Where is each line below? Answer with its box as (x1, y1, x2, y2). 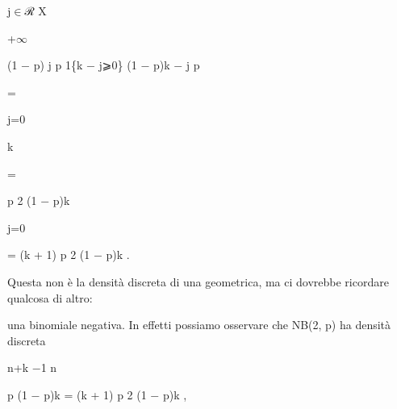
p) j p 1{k (33, 56, 83, 73)
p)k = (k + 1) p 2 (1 (44, 386, 147, 403)
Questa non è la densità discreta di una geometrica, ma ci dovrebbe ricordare (7, 273, 389, 290)
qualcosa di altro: (7, 289, 93, 306)
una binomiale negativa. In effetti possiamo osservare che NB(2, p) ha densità (7, 316, 391, 333)
